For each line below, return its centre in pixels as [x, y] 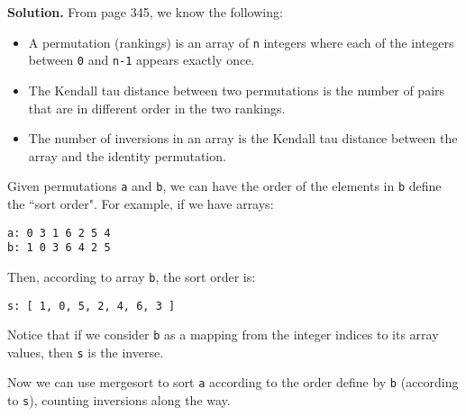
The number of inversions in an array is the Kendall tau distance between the [243, 138]
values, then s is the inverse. [86, 352]
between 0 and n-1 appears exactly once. [142, 60]
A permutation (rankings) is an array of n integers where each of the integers [241, 42]
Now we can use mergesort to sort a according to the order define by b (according [233, 382]
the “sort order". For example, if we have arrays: [141, 203]
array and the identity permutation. [127, 155]
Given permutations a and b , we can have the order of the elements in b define [224, 186]
